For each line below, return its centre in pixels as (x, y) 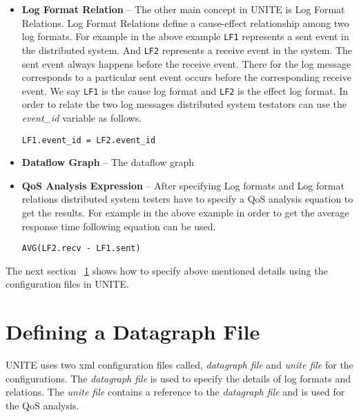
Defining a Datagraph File (133, 332)
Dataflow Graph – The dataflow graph (108, 162)
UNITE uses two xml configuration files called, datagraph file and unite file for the (179, 365)
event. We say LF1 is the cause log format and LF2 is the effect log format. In (185, 90)
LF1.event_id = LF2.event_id (89, 140)
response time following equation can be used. (119, 226)
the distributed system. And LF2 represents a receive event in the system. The (187, 49)
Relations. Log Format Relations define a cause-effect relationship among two (185, 22)
